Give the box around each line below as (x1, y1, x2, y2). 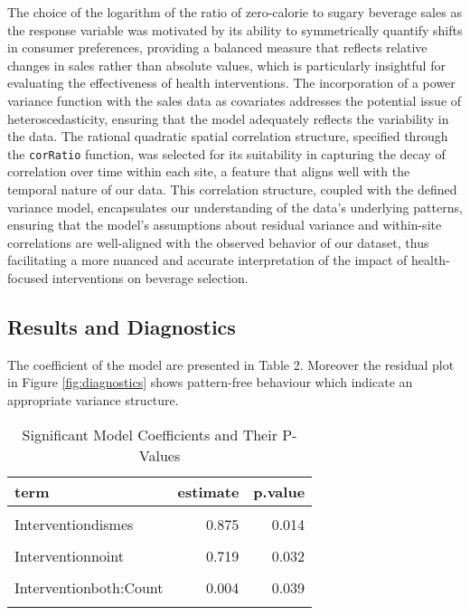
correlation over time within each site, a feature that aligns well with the (7, 162, 410, 181)
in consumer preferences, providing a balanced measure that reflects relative (7, 38, 428, 57)
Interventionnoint (14, 544, 124, 566)
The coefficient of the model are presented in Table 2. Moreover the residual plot (7, 355, 455, 374)
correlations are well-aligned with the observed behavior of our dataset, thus (7, 232, 429, 251)
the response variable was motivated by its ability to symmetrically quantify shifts (7, 20, 463, 39)
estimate (177, 480, 240, 502)
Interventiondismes (14, 513, 134, 535)
